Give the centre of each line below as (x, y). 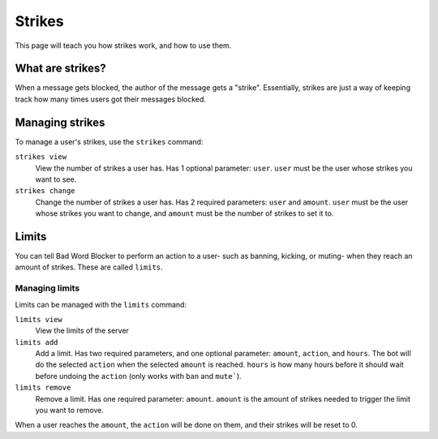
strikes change (45, 191)
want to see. (56, 179)
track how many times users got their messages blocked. (111, 99)
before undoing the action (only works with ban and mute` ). (139, 376)
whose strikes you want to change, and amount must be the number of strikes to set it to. (185, 213)
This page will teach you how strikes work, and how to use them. (123, 45)
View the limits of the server (82, 331)
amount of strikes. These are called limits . (89, 267)
